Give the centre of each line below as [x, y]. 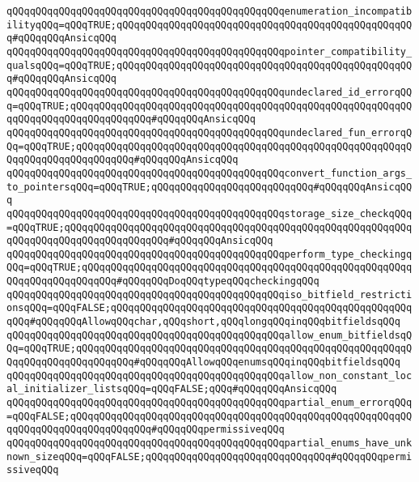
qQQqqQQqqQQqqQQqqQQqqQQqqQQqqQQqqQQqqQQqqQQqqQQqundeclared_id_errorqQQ [209, 92]
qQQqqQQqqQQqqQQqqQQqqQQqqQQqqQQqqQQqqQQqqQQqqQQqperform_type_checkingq [209, 254]
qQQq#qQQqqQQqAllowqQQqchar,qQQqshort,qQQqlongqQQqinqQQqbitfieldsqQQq [203, 322]
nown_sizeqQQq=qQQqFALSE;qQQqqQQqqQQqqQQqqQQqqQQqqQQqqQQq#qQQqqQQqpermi [209, 456]
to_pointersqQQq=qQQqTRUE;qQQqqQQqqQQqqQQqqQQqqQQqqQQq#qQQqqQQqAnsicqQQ [209, 187]
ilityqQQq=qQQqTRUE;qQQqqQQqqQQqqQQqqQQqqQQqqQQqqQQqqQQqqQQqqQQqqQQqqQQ [209, 25]
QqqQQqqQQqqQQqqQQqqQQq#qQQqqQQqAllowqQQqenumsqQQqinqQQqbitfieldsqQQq [203, 363]
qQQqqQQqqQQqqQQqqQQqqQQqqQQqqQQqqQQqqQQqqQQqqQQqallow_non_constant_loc [209, 375]
